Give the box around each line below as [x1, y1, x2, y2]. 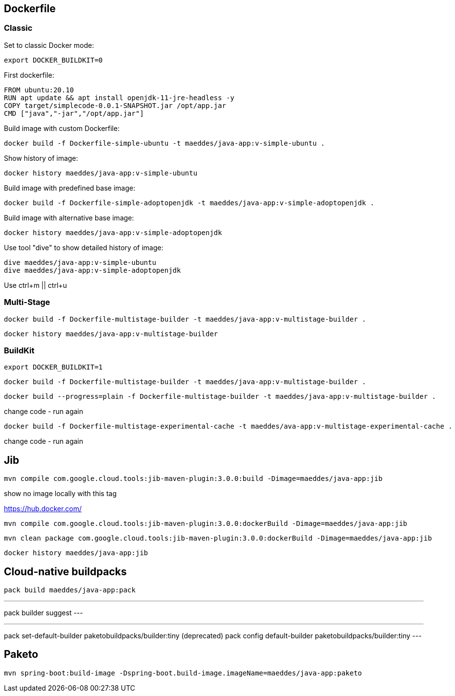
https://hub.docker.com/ [4, 504, 82, 513]
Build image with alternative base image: [4, 213, 134, 222]
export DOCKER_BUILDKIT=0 [4, 56, 103, 64]
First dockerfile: [4, 70, 54, 79]
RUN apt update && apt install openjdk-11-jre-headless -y [4, 93, 235, 102]
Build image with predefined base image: [4, 183, 135, 192]
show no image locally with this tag [4, 489, 117, 498]
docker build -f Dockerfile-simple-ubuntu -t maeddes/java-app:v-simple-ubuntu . [4, 139, 325, 147]
